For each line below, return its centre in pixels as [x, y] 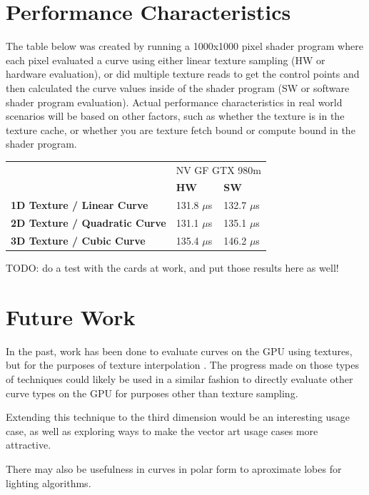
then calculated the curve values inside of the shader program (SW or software [178, 87]
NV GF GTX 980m [219, 169]
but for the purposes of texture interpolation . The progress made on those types [182, 365]
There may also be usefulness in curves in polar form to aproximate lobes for [174, 468]
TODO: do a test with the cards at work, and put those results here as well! [172, 268]
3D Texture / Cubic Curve [78, 240]
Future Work [71, 316]
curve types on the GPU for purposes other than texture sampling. [152, 393]
